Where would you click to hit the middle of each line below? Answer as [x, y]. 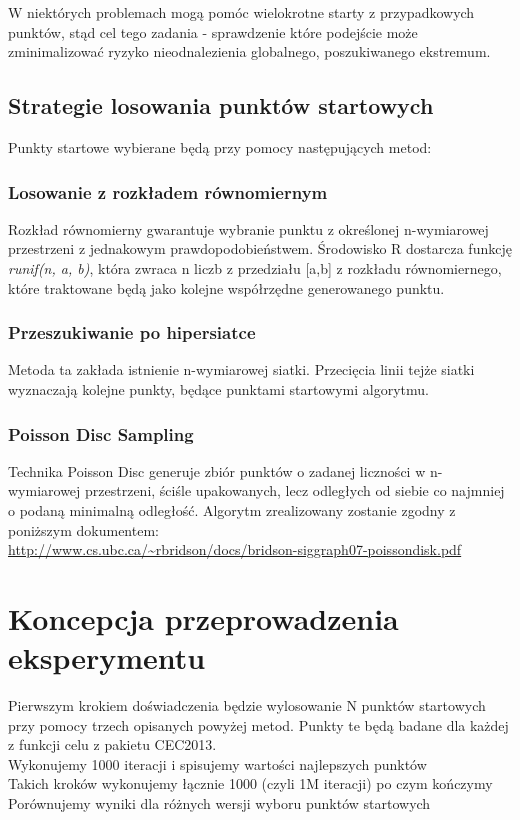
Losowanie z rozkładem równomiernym [168, 191]
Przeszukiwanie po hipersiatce [132, 332]
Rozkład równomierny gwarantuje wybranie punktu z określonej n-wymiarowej [248, 228]
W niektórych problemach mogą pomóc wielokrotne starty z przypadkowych [241, 12]
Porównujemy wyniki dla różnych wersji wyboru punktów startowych [219, 803]
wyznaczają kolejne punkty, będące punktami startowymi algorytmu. [218, 388]
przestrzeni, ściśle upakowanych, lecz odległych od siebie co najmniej [295, 490]
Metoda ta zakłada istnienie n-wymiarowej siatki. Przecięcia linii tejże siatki [241, 369]
